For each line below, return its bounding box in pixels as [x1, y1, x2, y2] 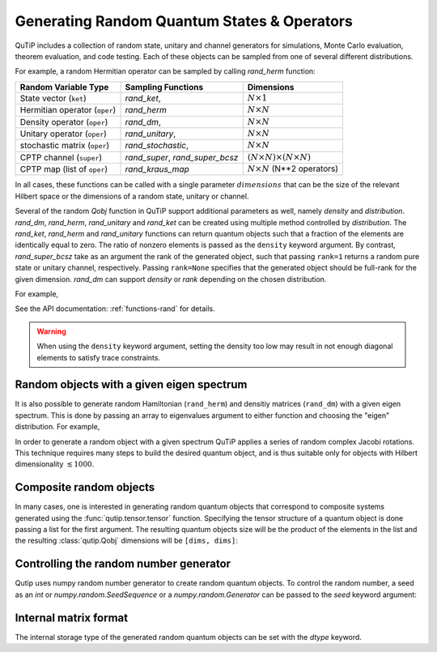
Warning [36, 326, 66, 336]
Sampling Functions [125, 81, 204, 92]
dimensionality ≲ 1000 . [15, 459, 95, 469]
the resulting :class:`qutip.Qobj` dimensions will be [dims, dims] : [15, 535, 239, 546]
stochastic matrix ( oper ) [19, 140, 110, 151]
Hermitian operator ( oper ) [19, 104, 117, 116]
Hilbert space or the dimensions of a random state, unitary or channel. [15, 191, 249, 201]
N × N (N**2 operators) [247, 163, 339, 174]
